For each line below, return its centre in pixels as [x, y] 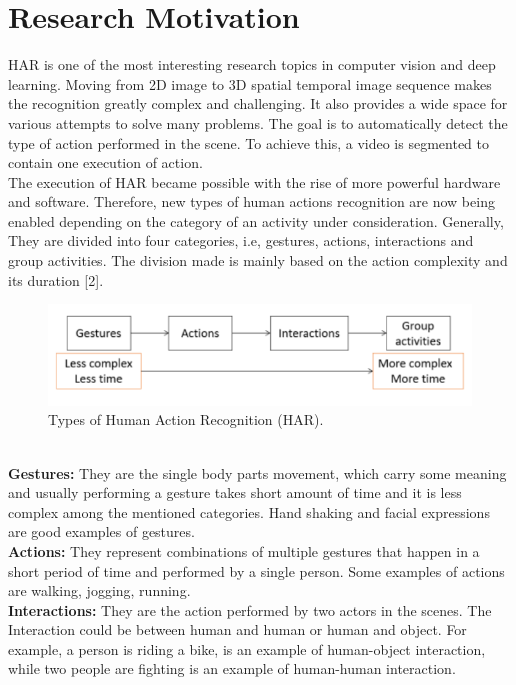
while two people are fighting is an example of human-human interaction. [232, 668]
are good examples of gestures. [101, 531]
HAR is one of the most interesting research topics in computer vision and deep [252, 64]
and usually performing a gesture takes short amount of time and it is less [235, 492]
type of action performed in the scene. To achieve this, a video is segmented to [248, 142]
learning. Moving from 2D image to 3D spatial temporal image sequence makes [250, 83]
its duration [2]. [56, 279]
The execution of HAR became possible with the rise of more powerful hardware [254, 181]
